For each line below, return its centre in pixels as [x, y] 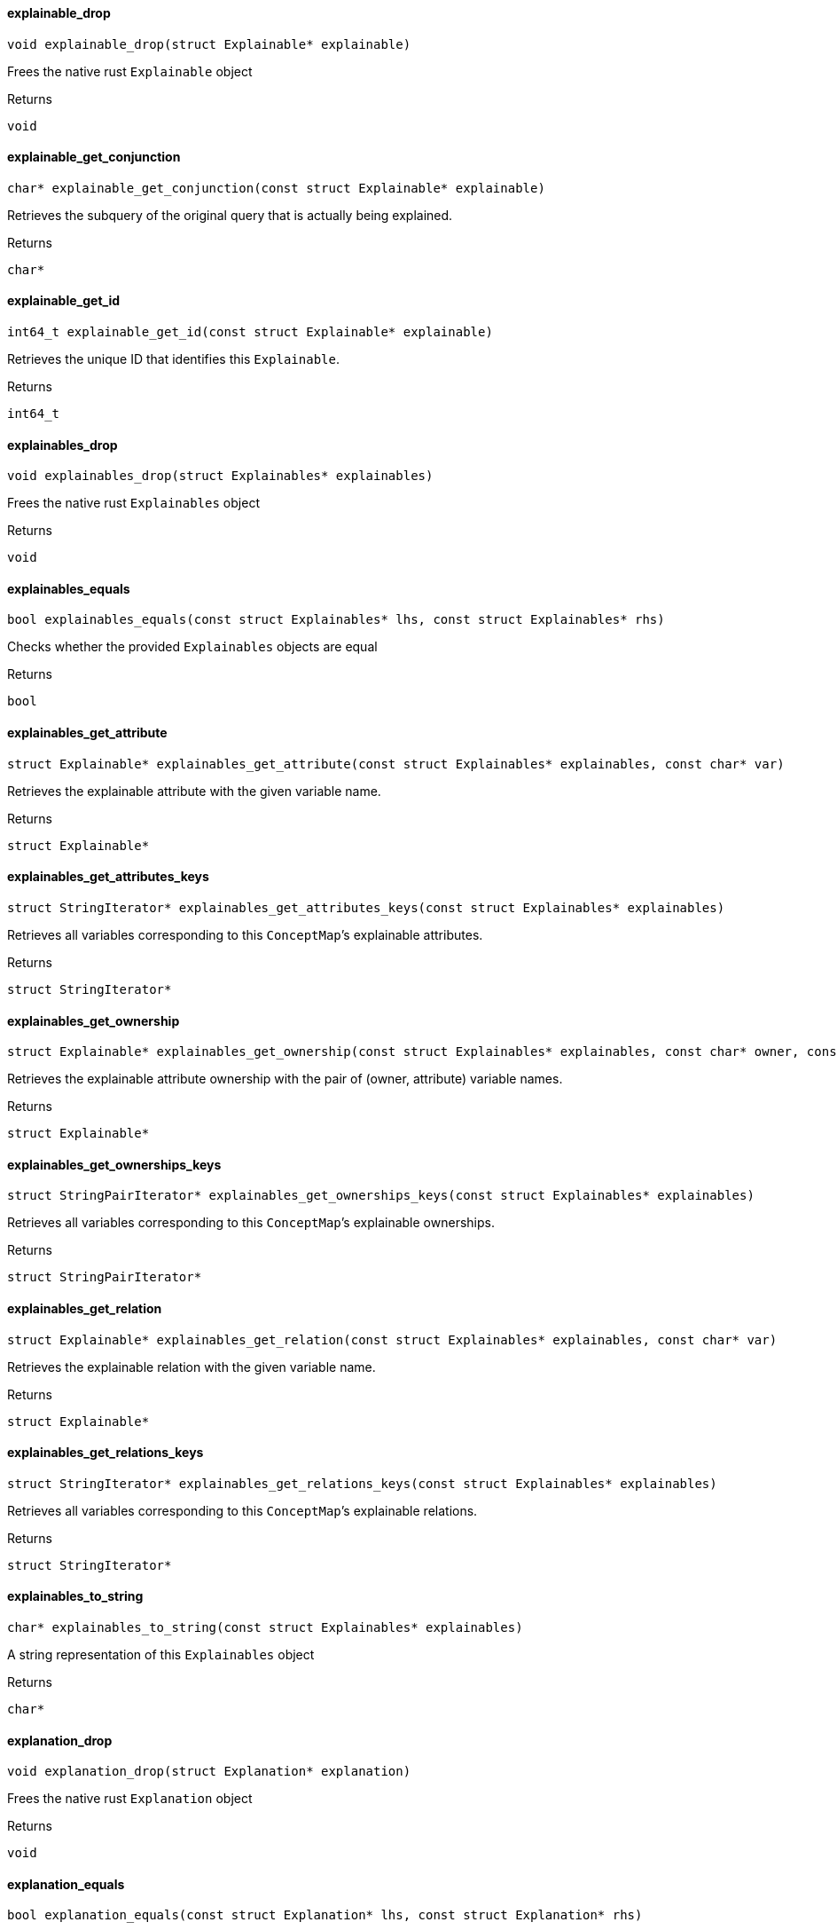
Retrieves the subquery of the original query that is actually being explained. [230, 215]
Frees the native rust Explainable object [130, 71]
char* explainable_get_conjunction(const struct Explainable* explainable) [276, 188]
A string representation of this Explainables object [161, 1655]
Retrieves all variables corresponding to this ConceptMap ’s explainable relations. [242, 1510]
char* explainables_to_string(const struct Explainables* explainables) [265, 1628]
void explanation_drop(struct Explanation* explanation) [209, 1772]
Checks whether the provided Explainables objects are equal [192, 647]
